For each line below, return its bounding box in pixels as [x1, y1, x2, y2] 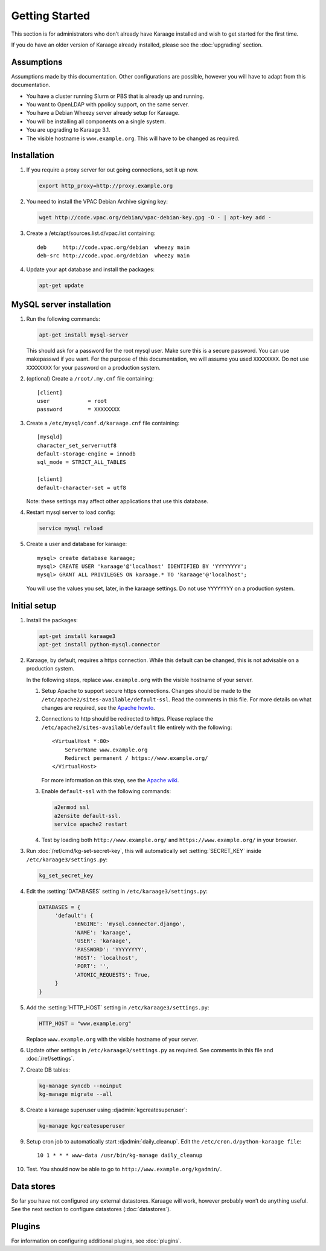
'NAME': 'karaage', [74, 929, 132, 936]
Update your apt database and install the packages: [26, 266, 155, 273]
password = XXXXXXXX [37, 406, 120, 413]
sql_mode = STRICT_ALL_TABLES [37, 459, 127, 466]
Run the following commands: [26, 315, 101, 323]
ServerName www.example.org [64, 746, 148, 753]
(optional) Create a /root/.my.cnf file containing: [26, 375, 154, 382]
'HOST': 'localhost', [74, 954, 138, 961]
